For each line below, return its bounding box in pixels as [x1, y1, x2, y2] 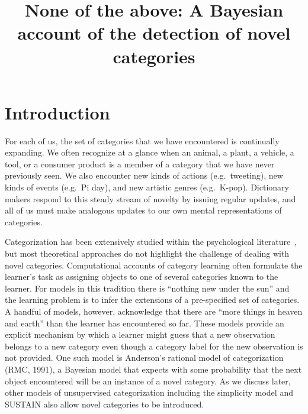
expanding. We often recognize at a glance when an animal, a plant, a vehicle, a [5, 146, 294, 159]
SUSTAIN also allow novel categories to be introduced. [5, 397, 204, 410]
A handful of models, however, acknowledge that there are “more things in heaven [5, 305, 303, 317]
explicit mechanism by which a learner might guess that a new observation [5, 328, 275, 341]
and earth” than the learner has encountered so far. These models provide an [5, 316, 284, 329]
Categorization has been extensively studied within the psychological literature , [5, 235, 297, 248]
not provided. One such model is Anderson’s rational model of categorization [5, 351, 284, 364]
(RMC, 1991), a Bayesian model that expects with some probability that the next [5, 363, 302, 375]
